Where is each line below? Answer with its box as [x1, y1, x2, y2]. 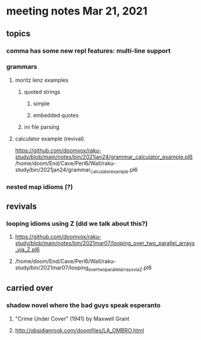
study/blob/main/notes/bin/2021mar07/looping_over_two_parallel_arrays [14, 240, 195, 247]
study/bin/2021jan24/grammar [14, 166, 91, 173]
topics [6, 28, 31, 39]
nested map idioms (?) [6, 183, 74, 191]
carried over [6, 283, 54, 293]
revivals [6, 201, 37, 211]
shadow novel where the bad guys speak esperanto [6, 301, 161, 310]
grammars [6, 62, 37, 71]
